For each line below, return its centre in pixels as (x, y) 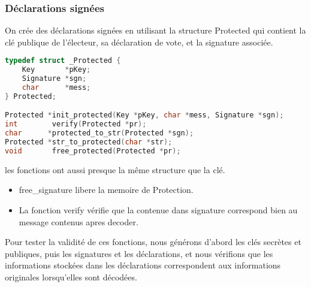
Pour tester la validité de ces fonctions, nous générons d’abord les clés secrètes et (153, 242)
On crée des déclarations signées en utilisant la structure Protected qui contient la (155, 30)
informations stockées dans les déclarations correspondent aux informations (143, 265)
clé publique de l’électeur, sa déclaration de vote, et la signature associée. (139, 42)
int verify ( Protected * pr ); (76, 124)
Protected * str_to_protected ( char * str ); (89, 142)
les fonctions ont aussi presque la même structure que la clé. (115, 169)
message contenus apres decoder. (78, 221)
